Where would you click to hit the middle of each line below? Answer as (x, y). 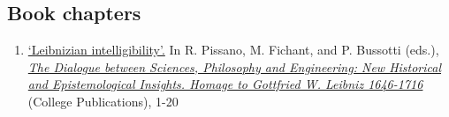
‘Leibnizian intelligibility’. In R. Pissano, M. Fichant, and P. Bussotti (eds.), (233, 50)
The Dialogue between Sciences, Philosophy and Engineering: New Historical (235, 66)
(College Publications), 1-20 (103, 101)
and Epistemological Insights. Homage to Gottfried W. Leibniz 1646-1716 (225, 84)
